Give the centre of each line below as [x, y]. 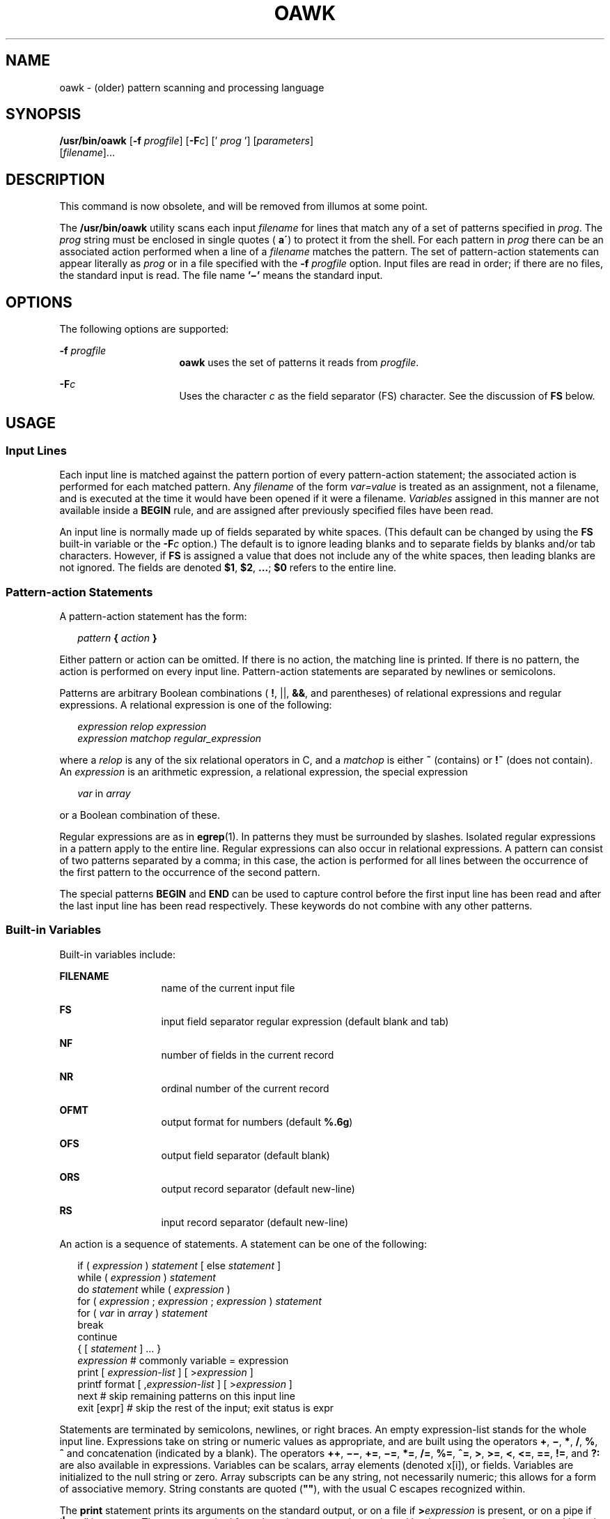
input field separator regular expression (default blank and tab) [305, 1021]
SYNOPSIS [44, 114]
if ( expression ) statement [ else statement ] [179, 1265]
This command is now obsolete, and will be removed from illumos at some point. [244, 206]
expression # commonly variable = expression [183, 1360]
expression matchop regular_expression [170, 739]
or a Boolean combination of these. [140, 815]
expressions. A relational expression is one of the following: [196, 705]
